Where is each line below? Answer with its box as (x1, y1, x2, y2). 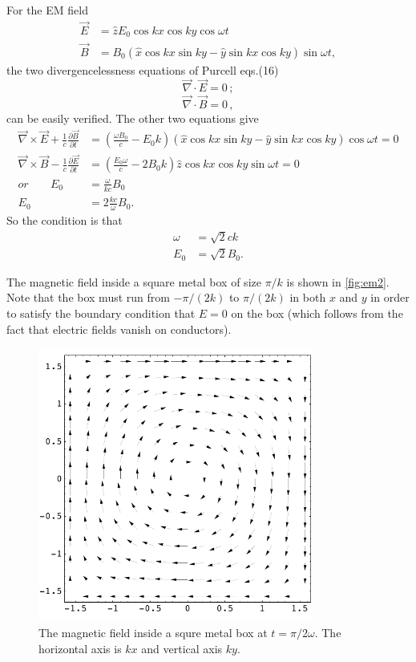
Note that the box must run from (6, 289, 170, 306)
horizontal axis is (38, 640, 122, 656)
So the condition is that (6, 212, 123, 229)
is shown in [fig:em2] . (286, 273, 390, 290)
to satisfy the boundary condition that (6, 305, 196, 322)
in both (289, 289, 326, 306)
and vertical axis (141, 640, 223, 656)
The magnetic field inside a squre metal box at (38, 624, 268, 641)
